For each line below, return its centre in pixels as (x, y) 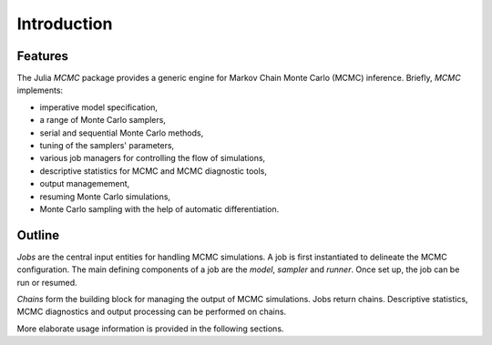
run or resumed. (47, 282)
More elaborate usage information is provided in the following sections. (150, 329)
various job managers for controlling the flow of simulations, (153, 158)
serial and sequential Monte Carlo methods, (122, 133)
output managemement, (85, 184)
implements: (40, 90)
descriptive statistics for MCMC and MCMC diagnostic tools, (154, 171)
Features (42, 56)
